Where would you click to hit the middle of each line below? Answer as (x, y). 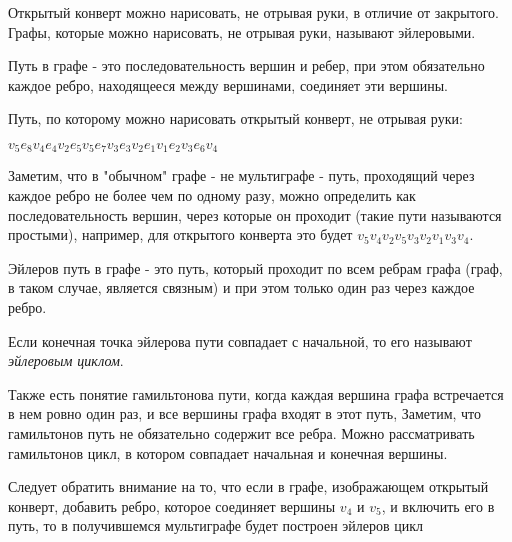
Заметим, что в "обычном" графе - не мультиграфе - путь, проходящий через (241, 175)
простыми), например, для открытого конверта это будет (180, 234)
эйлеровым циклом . (66, 360)
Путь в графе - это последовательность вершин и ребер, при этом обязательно (246, 65)
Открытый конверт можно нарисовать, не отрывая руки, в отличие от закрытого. (253, 12)
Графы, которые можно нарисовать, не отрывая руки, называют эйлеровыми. (242, 31)
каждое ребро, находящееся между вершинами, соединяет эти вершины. (228, 84)
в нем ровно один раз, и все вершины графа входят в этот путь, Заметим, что (245, 413)
